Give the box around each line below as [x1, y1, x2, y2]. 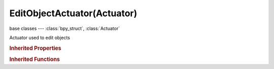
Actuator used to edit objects [9, 34, 71, 41]
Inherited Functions [9, 56, 60, 63]
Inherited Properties [9, 45, 62, 52]
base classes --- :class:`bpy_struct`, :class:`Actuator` [9, 25, 120, 31]
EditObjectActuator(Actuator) [9, 8, 138, 19]
